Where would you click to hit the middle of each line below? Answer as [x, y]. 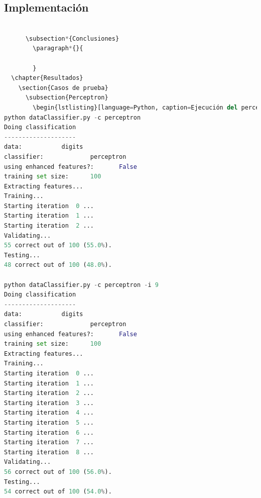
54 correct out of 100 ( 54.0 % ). [58, 492]
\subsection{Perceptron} [67, 98]
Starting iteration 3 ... [49, 403]
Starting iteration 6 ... [49, 432]
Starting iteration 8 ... [49, 452]
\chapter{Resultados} [47, 78]
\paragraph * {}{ [58, 48]
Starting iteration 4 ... [49, 413]
